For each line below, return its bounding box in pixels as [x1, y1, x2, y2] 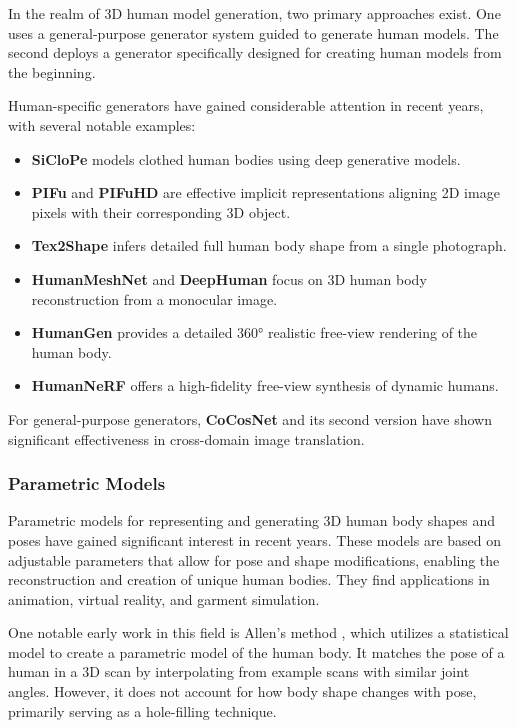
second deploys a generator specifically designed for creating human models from [8, 42, 502, 63]
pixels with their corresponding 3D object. [31, 201, 291, 222]
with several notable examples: [8, 114, 196, 135]
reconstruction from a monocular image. [31, 288, 278, 309]
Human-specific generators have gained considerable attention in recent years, [8, 95, 484, 116]
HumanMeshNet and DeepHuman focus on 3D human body [31, 268, 427, 289]
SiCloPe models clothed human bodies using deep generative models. [31, 148, 461, 169]
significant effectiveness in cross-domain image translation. [8, 428, 365, 449]
